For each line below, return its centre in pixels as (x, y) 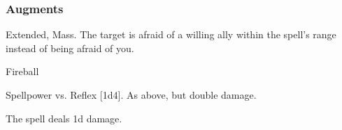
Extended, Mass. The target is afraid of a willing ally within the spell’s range (171, 34)
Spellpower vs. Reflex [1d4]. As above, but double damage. (131, 95)
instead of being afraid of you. (70, 48)
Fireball (22, 71)
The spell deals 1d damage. (64, 118)
